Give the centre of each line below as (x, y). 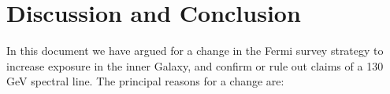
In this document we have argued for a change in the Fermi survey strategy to (195, 51)
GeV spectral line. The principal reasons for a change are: (145, 81)
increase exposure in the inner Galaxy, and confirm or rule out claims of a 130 (195, 65)
